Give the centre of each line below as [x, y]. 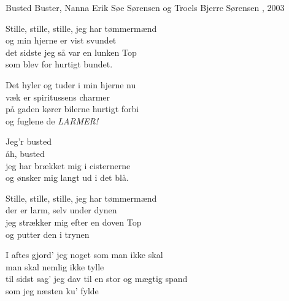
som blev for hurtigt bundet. [59, 64]
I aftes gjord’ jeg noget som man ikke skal [84, 255]
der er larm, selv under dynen [61, 210]
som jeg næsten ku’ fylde [52, 290]
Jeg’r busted [29, 141]
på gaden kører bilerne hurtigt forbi [72, 109]
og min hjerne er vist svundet [61, 40]
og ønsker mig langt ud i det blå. [67, 177]
